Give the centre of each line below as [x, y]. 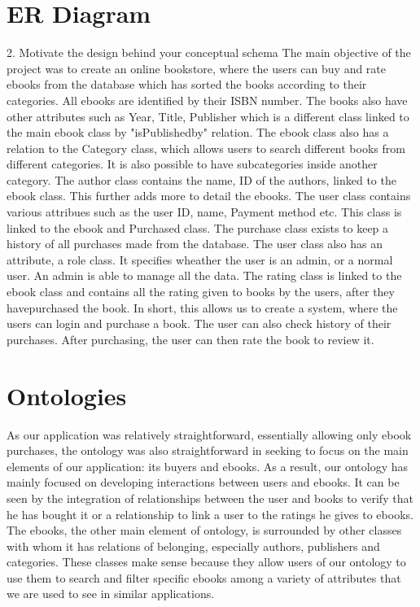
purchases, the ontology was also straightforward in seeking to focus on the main [208, 450]
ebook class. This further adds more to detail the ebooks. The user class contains [209, 196]
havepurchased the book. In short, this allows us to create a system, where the [202, 307]
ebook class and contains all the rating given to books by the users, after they [201, 292]
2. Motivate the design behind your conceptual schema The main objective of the [209, 52]
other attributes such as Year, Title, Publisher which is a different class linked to [208, 116]
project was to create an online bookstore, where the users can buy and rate [197, 68]
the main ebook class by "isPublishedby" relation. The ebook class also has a [198, 132]
